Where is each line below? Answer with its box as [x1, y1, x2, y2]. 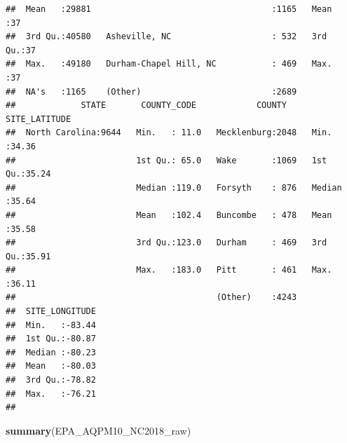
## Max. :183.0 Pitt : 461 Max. [6, 265, 332, 275]
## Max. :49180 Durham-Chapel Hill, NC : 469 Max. [6, 59, 332, 69]
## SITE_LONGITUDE [6, 306, 96, 317]
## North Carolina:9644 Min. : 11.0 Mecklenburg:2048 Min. [6, 128, 332, 138]
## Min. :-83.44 [6, 320, 96, 330]
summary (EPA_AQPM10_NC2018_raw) [6, 423, 191, 437]
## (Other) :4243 [6, 292, 297, 303]
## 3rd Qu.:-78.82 [6, 375, 96, 386]
